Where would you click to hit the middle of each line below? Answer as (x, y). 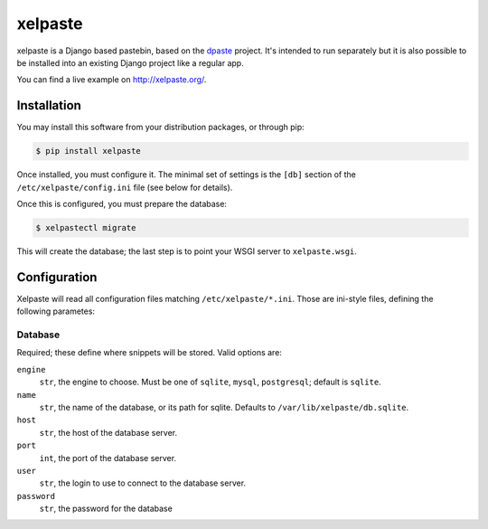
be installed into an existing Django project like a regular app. (130, 62)
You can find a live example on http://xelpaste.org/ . (112, 80)
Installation (49, 105)
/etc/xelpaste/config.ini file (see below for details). (125, 187)
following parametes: (56, 311)
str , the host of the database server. (108, 432)
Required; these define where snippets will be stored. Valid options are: (149, 353)
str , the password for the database (106, 509)
